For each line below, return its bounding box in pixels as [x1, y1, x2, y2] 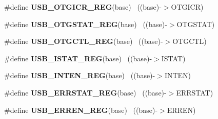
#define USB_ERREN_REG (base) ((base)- [4, 104, 158, 115]
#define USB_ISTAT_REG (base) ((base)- [4, 53, 152, 63]
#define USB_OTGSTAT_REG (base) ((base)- [4, 18, 167, 29]
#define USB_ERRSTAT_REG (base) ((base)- [4, 87, 167, 98]
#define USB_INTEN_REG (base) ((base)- [4, 70, 155, 81]
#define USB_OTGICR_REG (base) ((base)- [4, 2, 162, 12]
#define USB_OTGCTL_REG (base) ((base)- [4, 36, 163, 46]
